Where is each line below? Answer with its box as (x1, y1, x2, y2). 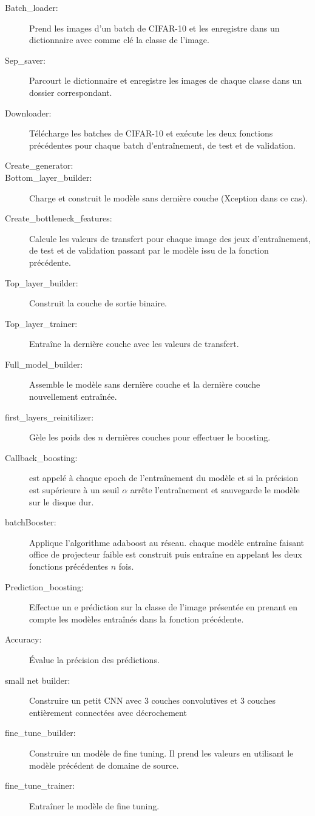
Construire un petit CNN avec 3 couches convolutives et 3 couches (29, 694, 276, 707)
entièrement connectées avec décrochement (29, 706, 187, 718)
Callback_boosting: (5, 451, 78, 464)
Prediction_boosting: (5, 580, 84, 593)
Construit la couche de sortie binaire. (29, 297, 167, 309)
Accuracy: (5, 633, 42, 646)
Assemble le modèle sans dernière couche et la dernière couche (29, 378, 260, 391)
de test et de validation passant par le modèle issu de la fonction (29, 244, 269, 257)
